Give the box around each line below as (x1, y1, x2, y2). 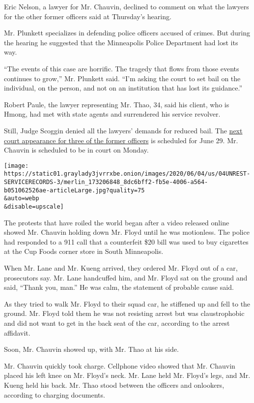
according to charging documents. (4, 389, 105, 400)
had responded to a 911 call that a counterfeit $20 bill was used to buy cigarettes (4, 236, 249, 247)
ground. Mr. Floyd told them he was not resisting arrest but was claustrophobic (4, 308, 245, 318)
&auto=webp (4, 195, 39, 202)
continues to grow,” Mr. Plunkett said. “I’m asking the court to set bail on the (4, 73, 241, 83)
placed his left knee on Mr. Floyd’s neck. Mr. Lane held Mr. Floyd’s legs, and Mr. (4, 370, 251, 380)
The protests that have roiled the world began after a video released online (4, 217, 229, 227)
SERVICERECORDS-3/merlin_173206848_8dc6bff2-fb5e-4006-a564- (4, 179, 208, 186)
